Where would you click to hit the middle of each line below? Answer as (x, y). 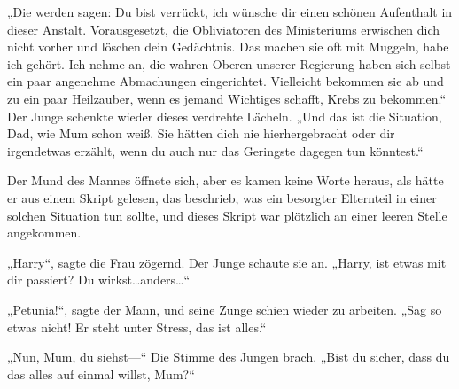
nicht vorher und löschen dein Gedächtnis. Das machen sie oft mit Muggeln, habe (228, 47)
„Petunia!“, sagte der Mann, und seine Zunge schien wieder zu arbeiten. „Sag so (225, 309)
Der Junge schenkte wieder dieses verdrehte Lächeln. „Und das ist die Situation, (225, 116)
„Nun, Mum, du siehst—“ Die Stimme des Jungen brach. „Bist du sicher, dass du (229, 357)
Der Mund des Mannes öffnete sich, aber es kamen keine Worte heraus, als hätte (226, 180)
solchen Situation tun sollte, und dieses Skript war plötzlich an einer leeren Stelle (227, 215)
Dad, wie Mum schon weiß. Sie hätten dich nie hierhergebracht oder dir (201, 133)
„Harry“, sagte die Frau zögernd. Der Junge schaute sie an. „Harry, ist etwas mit (227, 262)
